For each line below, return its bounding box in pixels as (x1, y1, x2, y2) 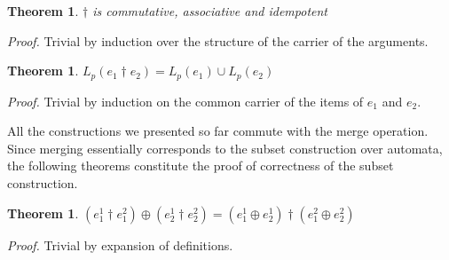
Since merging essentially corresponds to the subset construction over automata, (7, 138, 443, 157)
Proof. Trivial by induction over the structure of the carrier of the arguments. (7, 31, 429, 50)
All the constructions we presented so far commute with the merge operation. (7, 122, 429, 140)
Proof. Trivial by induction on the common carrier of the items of (7, 91, 364, 110)
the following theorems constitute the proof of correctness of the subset (7, 156, 394, 175)
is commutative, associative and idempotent (92, 2, 327, 20)
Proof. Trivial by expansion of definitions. (7, 235, 233, 254)
